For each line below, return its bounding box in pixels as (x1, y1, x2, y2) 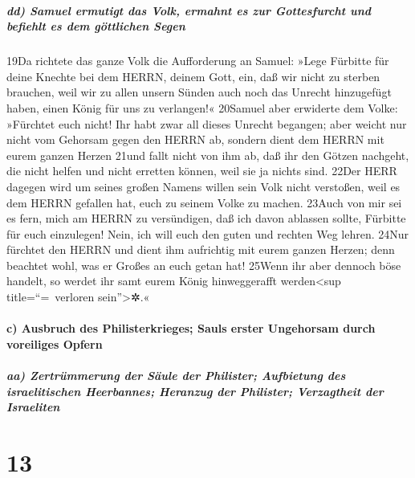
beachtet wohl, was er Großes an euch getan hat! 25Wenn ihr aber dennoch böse (6, 256, 401, 273)
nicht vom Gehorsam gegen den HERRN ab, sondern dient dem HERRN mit (6, 131, 384, 148)
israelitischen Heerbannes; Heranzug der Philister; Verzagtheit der (6, 382, 384, 399)
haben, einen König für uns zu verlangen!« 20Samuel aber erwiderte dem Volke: (6, 99, 398, 116)
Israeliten (6, 398, 60, 415)
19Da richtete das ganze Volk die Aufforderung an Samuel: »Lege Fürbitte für (6, 52, 389, 69)
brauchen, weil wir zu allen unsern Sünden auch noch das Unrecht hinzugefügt (6, 84, 392, 100)
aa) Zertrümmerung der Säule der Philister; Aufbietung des (6, 367, 346, 384)
